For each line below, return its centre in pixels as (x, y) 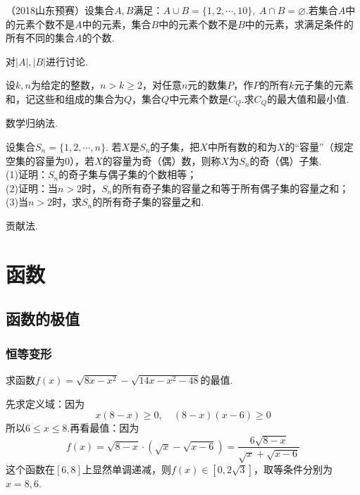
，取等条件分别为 (293, 469)
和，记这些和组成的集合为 (65, 98)
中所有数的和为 (242, 147)
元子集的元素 (324, 85)
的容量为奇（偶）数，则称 (162, 160)
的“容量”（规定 (319, 147)
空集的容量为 (35, 160)
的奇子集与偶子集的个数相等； (128, 174)
